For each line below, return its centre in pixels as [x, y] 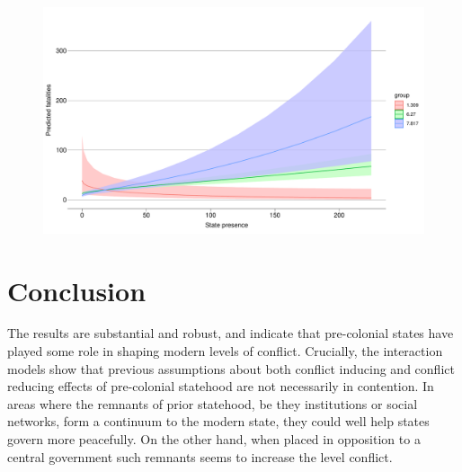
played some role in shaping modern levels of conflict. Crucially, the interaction [225, 351]
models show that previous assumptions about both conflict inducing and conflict [231, 368]
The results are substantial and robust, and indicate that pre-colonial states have [231, 333]
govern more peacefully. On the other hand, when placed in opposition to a [214, 439]
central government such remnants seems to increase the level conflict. [200, 456]
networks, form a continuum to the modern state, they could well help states [218, 421]
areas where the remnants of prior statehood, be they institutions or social [213, 403]
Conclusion [77, 290]
